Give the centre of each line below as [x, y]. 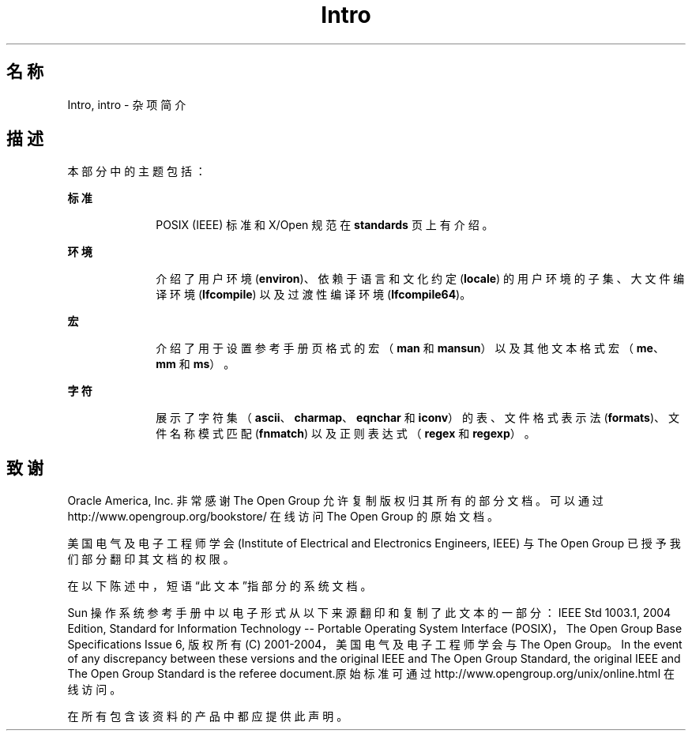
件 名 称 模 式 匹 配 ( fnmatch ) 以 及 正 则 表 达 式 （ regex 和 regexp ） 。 [346, 434]
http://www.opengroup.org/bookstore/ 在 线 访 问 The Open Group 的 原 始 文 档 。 [283, 517]
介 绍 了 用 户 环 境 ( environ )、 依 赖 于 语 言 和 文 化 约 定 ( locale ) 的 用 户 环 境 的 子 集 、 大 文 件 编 [420, 279]
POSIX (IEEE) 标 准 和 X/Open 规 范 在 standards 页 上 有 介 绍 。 [325, 225]
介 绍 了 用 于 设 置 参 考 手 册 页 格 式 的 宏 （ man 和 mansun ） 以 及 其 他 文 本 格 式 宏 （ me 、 [410, 348]
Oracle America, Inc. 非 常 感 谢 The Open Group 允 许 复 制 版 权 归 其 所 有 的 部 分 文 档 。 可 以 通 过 [335, 501]
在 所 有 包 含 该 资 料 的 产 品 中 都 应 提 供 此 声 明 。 [208, 716]
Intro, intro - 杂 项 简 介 [127, 104]
